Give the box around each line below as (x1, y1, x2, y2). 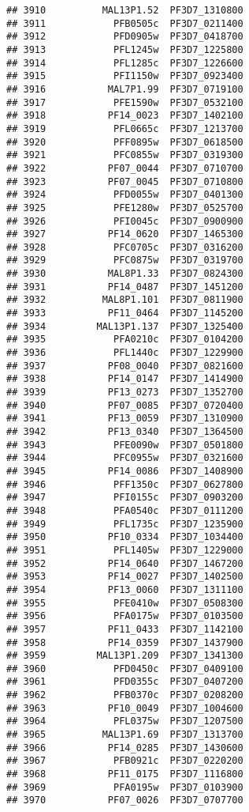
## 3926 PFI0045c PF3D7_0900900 (6, 215, 243, 227)
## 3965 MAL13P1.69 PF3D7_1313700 (6, 729, 243, 741)
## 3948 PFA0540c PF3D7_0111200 (6, 504, 243, 516)
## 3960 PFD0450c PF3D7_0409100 (6, 663, 243, 674)
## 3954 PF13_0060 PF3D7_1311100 (6, 584, 243, 595)
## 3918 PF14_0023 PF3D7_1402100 (6, 110, 243, 122)
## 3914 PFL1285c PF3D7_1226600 (6, 57, 243, 69)
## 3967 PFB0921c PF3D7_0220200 (6, 755, 243, 767)
